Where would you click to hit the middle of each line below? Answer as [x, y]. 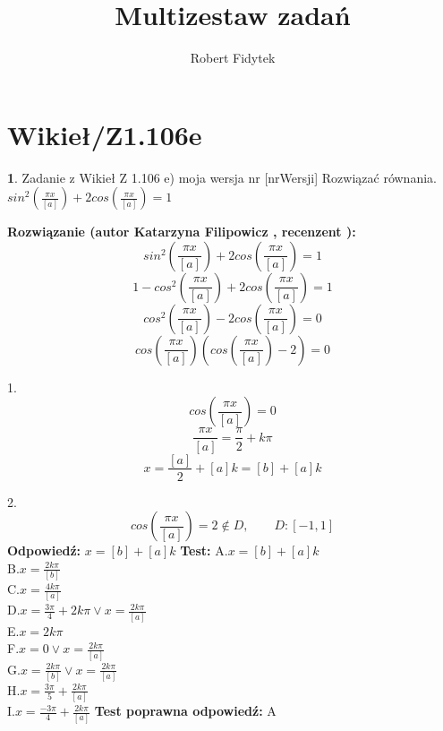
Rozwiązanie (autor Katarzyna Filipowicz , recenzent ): [182, 232]
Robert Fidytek [233, 58]
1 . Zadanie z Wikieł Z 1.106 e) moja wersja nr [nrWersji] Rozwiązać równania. [222, 177]
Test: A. [204, 550]
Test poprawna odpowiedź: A [185, 711]
